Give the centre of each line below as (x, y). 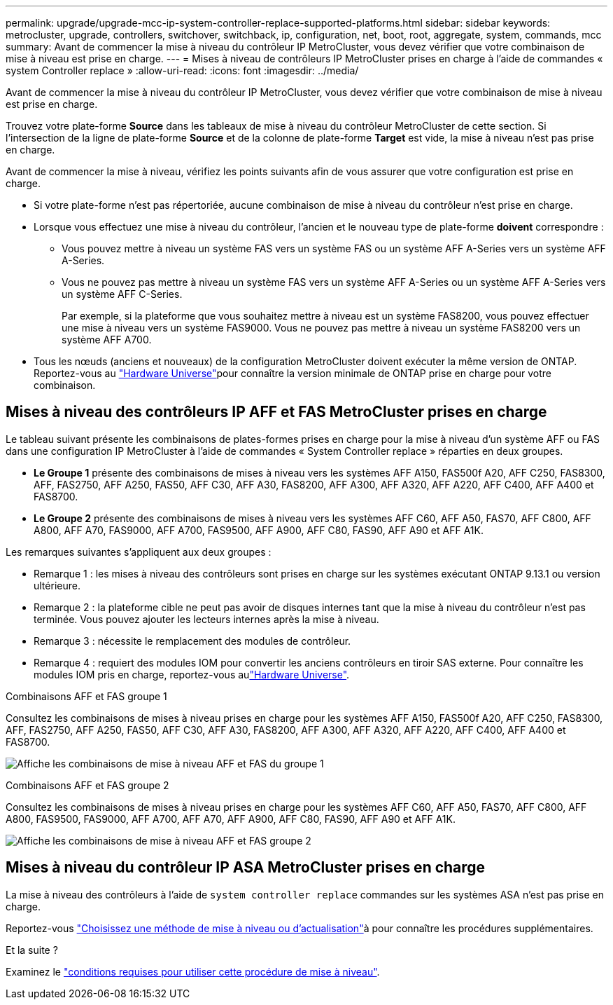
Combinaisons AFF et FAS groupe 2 (87, 785)
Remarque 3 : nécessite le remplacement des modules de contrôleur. (192, 641)
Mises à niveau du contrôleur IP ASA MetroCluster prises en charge (246, 868)
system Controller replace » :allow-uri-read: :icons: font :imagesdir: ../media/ (182, 70)
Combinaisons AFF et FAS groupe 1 (86, 696)
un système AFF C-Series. (122, 294)
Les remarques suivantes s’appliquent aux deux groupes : (139, 552)
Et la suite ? (32, 950)
